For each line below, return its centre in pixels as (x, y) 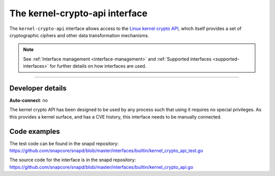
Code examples (35, 131)
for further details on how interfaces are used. (98, 66)
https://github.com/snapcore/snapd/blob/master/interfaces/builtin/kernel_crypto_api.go (101, 167)
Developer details (38, 88)
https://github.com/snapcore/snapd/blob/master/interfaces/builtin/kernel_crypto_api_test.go (106, 151)
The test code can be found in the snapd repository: (64, 143)
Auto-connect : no (29, 100)
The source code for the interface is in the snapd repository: (73, 160)
